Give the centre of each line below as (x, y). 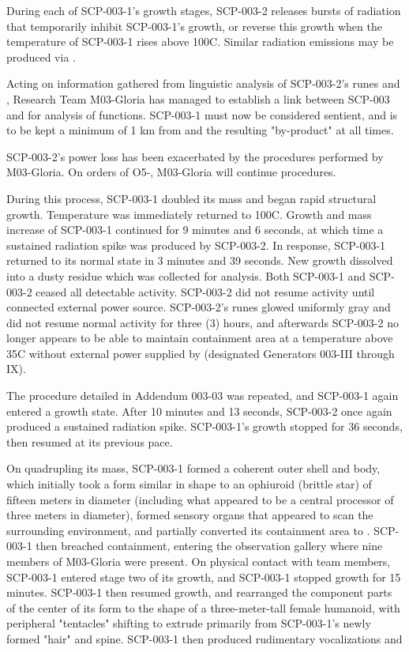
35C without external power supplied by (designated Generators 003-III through (201, 353)
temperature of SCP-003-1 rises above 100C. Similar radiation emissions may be (200, 41)
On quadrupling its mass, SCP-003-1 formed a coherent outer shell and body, (193, 468)
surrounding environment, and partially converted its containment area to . (188, 530)
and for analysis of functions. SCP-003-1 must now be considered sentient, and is (202, 114)
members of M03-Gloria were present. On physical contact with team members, (199, 561)
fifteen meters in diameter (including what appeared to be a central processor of (200, 499)
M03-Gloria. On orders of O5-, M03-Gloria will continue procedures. (171, 172)
